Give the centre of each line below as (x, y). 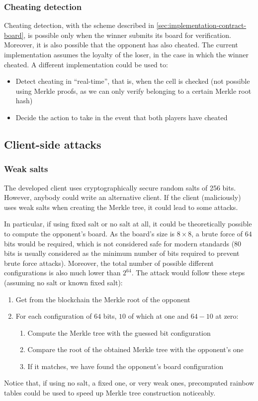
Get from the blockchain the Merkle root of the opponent (103, 299)
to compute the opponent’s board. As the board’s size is (89, 233)
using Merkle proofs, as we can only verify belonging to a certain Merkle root (133, 91)
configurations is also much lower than (62, 273)
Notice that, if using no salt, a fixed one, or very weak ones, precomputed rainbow (129, 383)
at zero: (227, 316)
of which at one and (158, 316)
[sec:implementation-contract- (201, 25)
